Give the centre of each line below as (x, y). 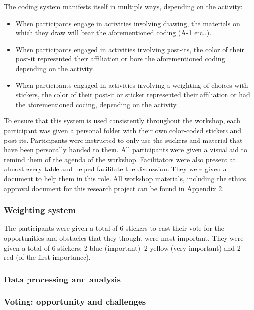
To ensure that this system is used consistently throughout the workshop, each (122, 121)
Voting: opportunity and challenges (75, 301)
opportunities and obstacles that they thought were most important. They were (124, 238)
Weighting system (40, 210)
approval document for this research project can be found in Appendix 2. (114, 188)
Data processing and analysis (62, 279)
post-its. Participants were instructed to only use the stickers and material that (123, 140)
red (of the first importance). (47, 257)
